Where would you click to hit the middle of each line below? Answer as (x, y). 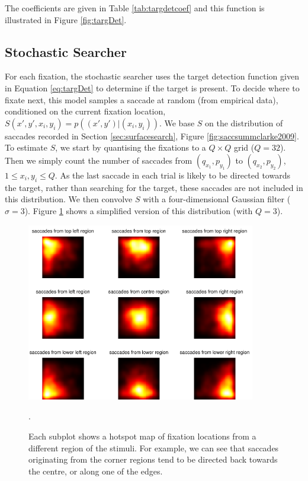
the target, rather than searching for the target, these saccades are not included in (154, 187)
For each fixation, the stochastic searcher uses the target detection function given (152, 76)
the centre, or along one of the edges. (96, 471)
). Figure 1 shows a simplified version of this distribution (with (139, 210)
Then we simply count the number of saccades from (99, 160)
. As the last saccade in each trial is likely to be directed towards (172, 175)
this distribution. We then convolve (69, 199)
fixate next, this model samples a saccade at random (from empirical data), (142, 99)
